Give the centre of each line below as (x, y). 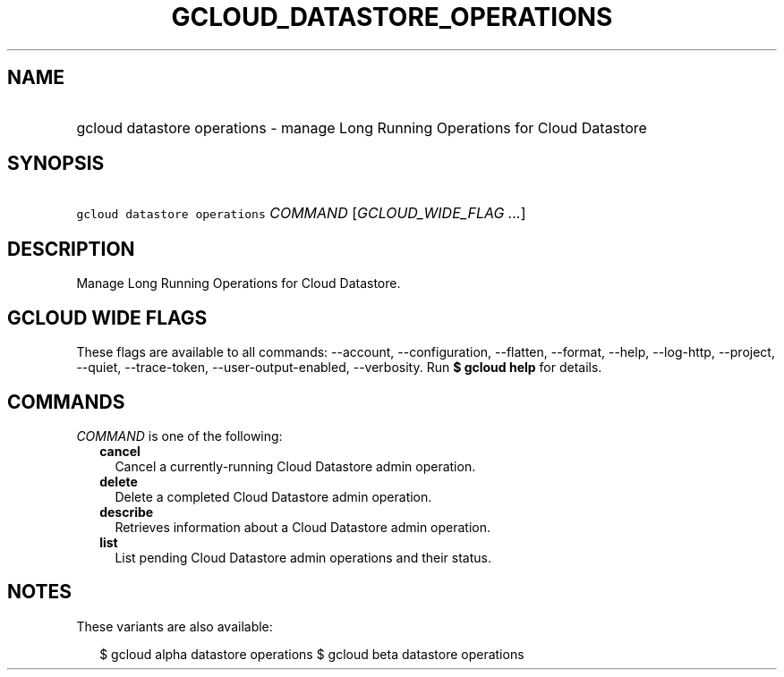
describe (127, 512)
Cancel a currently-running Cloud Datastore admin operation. (295, 466)
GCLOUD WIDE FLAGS (107, 317)
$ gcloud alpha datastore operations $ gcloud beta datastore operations (312, 654)
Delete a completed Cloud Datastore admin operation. (273, 496)
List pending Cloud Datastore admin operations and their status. (303, 557)
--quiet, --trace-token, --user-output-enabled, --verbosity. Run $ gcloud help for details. (339, 368)
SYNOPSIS (56, 164)
